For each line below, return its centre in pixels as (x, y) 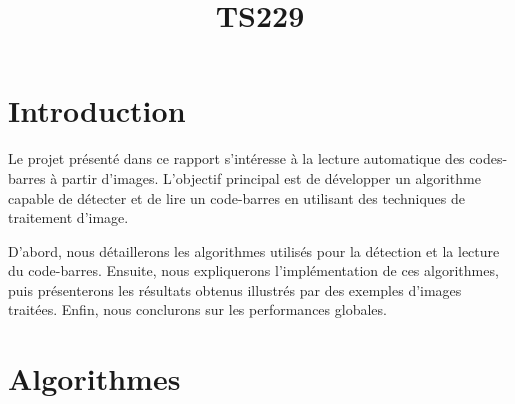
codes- (488, 158)
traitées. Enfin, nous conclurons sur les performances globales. (197, 309)
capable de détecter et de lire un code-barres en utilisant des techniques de (236, 197)
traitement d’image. (68, 217)
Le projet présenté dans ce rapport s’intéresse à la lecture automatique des (236, 158)
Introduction (97, 110)
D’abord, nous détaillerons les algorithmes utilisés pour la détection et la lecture (254, 250)
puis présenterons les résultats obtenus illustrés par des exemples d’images (235, 289)
